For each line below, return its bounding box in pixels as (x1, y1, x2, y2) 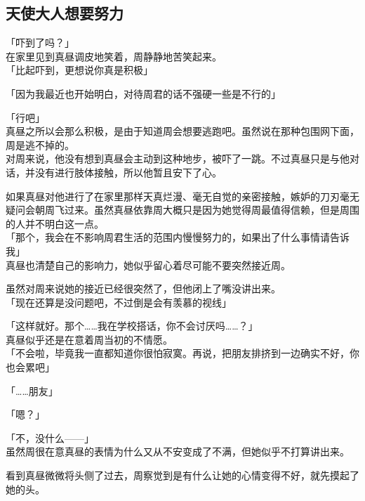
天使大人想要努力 (6, 2, 124, 24)
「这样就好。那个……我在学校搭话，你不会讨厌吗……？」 (6, 318, 258, 333)
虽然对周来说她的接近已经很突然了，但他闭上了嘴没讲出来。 (6, 281, 281, 296)
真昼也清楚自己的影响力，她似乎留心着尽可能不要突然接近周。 (6, 257, 291, 272)
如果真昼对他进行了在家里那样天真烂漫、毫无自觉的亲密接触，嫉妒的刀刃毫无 (6, 188, 359, 203)
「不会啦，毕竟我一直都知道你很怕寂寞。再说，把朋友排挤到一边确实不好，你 (6, 346, 359, 360)
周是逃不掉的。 (6, 137, 74, 152)
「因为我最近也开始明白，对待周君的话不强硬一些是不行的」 (6, 86, 281, 100)
